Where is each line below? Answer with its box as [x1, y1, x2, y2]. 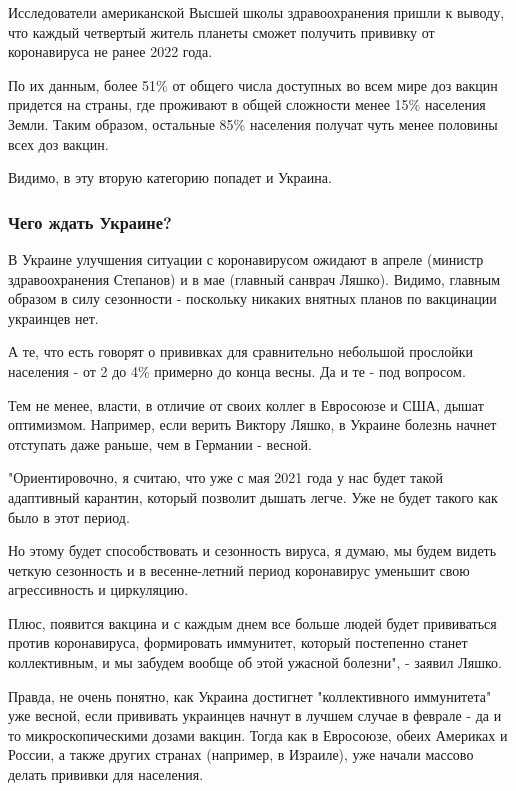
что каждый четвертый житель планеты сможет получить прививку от [8, 21, 435, 42]
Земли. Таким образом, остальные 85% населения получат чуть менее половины [8, 113, 498, 134]
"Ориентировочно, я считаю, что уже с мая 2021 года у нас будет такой [8, 467, 444, 488]
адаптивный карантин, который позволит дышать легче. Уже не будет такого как [8, 486, 498, 507]
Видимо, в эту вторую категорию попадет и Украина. [8, 167, 332, 188]
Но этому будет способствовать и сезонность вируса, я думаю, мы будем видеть [8, 540, 497, 561]
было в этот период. [8, 506, 130, 527]
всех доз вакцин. [8, 133, 109, 154]
